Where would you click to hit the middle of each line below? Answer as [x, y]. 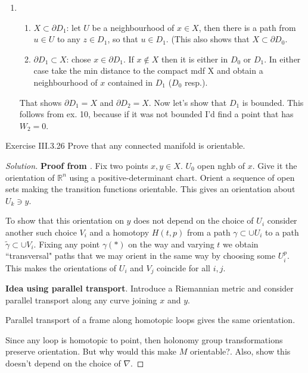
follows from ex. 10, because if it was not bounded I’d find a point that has [156, 114]
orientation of [30, 177]
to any [69, 39]
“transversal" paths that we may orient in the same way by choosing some [140, 256]
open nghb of [221, 165]
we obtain [241, 244]
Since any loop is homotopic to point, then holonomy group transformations [144, 339]
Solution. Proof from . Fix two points [77, 165]
